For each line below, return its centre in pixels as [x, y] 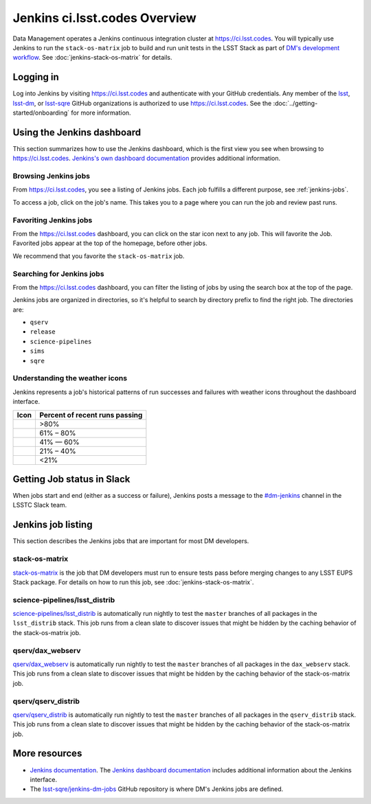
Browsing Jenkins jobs [52, 176]
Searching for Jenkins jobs [58, 273]
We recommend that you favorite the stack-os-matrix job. [99, 256]
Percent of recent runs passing [91, 415]
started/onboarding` [41, 113]
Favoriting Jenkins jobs [53, 220]
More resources [47, 754]
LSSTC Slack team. [40, 505]
